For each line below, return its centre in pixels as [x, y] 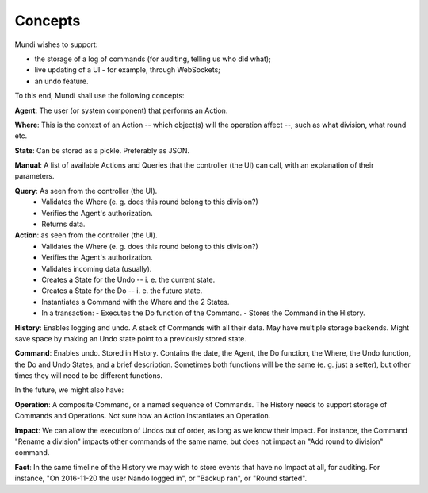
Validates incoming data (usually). [97, 268]
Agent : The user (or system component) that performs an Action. [121, 110]
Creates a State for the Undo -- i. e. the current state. [128, 279]
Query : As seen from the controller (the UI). [86, 191]
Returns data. [63, 224]
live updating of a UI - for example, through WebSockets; [128, 70]
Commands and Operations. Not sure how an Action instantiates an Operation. [143, 416]
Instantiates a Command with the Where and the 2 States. [136, 302]
